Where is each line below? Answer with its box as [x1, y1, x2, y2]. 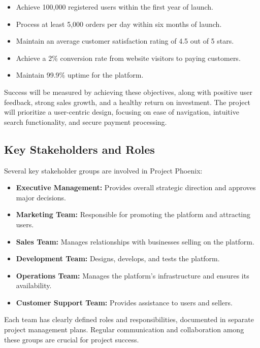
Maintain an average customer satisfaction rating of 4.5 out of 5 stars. [16, 36, 234, 46]
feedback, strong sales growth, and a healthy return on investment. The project [4, 96, 251, 107]
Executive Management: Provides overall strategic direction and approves [16, 182, 256, 193]
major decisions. [16, 192, 66, 202]
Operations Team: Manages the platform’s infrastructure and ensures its [16, 270, 249, 281]
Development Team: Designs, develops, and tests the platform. [16, 253, 220, 264]
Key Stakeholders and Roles [4, 141, 155, 157]
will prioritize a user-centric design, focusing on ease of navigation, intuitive [4, 107, 239, 117]
